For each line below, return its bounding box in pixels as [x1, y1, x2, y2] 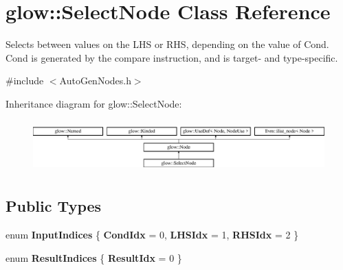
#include [5, 73, 44, 88]
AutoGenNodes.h [59, 73, 131, 88]
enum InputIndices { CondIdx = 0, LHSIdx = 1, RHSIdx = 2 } [5, 227, 299, 241]
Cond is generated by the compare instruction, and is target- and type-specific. [5, 50, 338, 64]
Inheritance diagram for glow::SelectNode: [5, 96, 182, 110]
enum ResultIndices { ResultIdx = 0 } [5, 250, 182, 265]
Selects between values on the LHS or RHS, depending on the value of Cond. [5, 37, 329, 51]
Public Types [5, 195, 102, 217]
